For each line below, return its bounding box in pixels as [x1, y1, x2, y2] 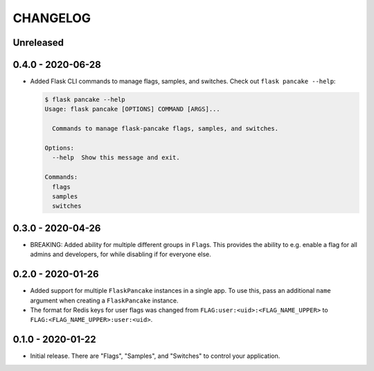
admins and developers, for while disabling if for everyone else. [30, 250, 211, 259]
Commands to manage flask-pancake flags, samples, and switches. [52, 125, 279, 133]
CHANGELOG [12, 10, 91, 26]
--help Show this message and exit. [52, 154, 180, 162]
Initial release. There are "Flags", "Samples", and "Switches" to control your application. [30, 352, 280, 360]
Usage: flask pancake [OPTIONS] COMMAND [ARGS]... [44, 105, 221, 114]
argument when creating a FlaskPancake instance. [30, 296, 179, 305]
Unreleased [12, 37, 64, 48]
